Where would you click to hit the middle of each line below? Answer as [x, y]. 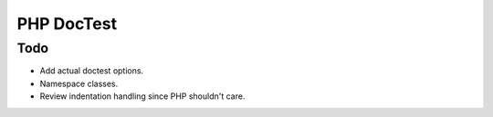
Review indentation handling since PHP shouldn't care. [142, 96]
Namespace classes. [79, 83]
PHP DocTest [67, 24]
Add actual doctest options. [92, 71]
